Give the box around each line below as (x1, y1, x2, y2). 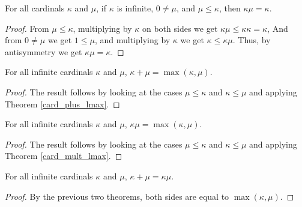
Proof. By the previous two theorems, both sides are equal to (5, 190, 229, 202)
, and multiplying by (94, 34, 171, 46)
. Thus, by (232, 34, 271, 46)
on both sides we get (142, 22, 218, 34)
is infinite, (116, 2, 154, 14)
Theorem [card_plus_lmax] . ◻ (5, 97, 120, 110)
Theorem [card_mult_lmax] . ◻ (5, 149, 122, 162)
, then (219, 2, 241, 14)
